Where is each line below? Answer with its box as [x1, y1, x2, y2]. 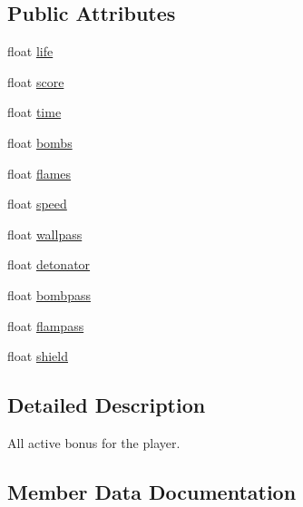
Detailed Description [7, 391, 206, 419]
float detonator [7, 255, 91, 274]
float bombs [7, 132, 73, 151]
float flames [7, 163, 72, 182]
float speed [7, 194, 67, 213]
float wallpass [7, 224, 83, 243]
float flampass [7, 316, 84, 335]
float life [7, 42, 54, 61]
